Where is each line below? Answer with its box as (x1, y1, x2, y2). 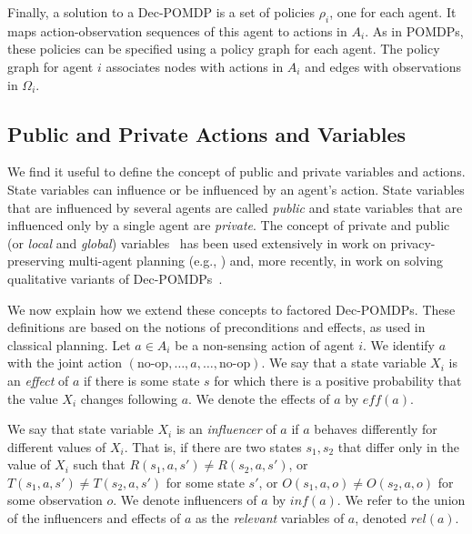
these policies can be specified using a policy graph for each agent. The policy (7, 39, 440, 58)
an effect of (7, 370, 69, 389)
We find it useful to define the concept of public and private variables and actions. (7, 162, 466, 181)
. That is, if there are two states (124, 437, 302, 456)
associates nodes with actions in (105, 56, 284, 76)
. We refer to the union (336, 490, 466, 509)
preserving (7, 251, 65, 270)
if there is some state (83, 370, 200, 389)
